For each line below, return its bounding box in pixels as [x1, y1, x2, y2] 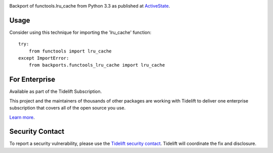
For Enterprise [9, 75, 56, 84]
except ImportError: [18, 56, 69, 61]
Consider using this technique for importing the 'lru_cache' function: [9, 29, 152, 35]
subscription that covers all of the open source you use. [9, 105, 126, 111]
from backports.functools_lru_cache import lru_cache [28, 62, 165, 68]
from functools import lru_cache [28, 48, 112, 54]
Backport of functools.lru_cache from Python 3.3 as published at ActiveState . [9, 3, 170, 9]
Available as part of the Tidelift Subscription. [9, 88, 102, 94]
